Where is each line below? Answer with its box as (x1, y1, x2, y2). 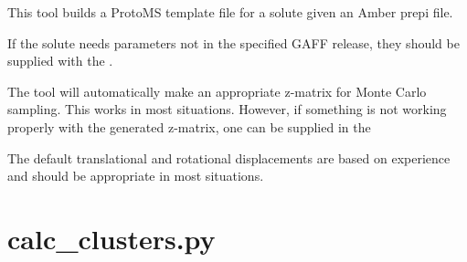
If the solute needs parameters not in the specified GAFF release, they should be (7, 33, 460, 52)
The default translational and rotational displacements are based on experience (7, 148, 451, 167)
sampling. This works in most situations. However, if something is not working (7, 100, 447, 119)
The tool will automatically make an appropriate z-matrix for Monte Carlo (7, 81, 427, 100)
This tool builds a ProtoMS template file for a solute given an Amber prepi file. (7, 3, 453, 21)
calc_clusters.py (7, 219, 216, 257)
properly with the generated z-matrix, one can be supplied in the (7, 117, 371, 136)
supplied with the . (7, 51, 113, 70)
